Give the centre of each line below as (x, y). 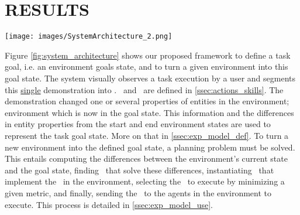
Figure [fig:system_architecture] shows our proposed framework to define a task (148, 55)
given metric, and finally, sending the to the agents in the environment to (138, 192)
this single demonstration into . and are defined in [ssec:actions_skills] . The (144, 89)
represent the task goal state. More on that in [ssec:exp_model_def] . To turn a (147, 135)
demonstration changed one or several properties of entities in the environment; (147, 101)
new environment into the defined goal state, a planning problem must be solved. (150, 147)
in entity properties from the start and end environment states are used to (138, 124)
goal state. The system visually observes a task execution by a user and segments (150, 78)
